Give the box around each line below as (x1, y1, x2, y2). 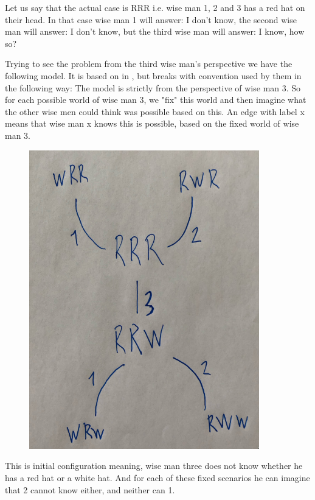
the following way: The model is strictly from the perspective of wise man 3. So (5, 81, 301, 94)
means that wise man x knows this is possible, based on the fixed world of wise (5, 117, 299, 130)
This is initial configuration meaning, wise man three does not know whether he (5, 459, 303, 472)
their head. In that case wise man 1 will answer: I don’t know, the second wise (5, 13, 297, 26)
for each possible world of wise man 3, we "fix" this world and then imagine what (5, 93, 306, 106)
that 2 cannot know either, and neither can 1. (5, 483, 175, 496)
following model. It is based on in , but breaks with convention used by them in (5, 69, 302, 82)
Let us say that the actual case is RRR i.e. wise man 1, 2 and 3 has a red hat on (5, 1, 305, 13)
